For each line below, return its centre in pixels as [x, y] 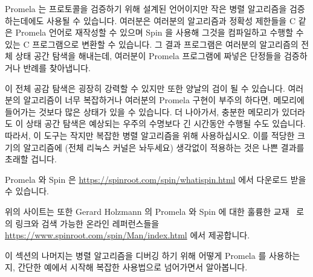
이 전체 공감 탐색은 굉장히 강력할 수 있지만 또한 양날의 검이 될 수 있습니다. [145, 88]
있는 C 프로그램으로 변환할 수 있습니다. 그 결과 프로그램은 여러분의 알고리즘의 [152, 44]
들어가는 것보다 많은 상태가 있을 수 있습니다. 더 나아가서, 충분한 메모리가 [142, 111]
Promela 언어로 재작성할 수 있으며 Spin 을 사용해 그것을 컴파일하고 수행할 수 [160, 32]
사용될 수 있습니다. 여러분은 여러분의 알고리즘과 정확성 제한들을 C [171, 20]
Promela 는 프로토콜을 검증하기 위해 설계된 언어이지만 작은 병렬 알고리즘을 [146, 8]
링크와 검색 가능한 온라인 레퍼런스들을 [87, 223]
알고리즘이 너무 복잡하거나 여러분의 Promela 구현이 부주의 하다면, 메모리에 [164, 100]
